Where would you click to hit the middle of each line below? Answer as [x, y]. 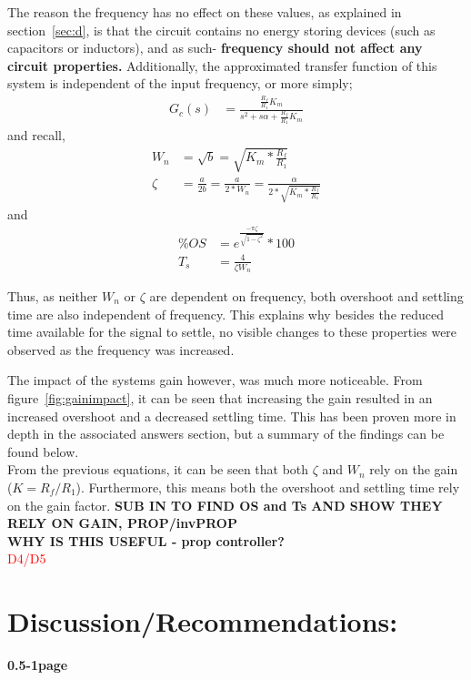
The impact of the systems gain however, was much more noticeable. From [215, 380]
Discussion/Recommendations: [203, 621]
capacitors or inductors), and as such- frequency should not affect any [215, 48]
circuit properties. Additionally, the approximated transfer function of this [222, 65]
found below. [43, 451]
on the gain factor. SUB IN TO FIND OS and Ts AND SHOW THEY [225, 505]
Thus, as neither [53, 296]
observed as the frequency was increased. [121, 349]
